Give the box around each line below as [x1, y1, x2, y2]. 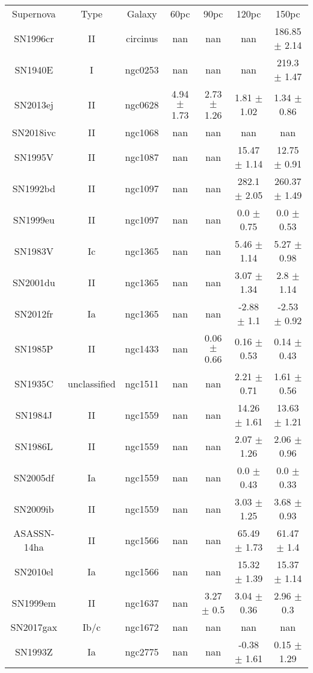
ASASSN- [13, 526, 55, 540]
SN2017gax [10, 620, 57, 634]
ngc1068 [125, 125, 159, 139]
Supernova [12, 7, 56, 20]
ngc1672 [125, 620, 159, 634]
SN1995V [14, 149, 54, 164]
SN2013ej [14, 97, 54, 111]
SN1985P [14, 341, 54, 355]
